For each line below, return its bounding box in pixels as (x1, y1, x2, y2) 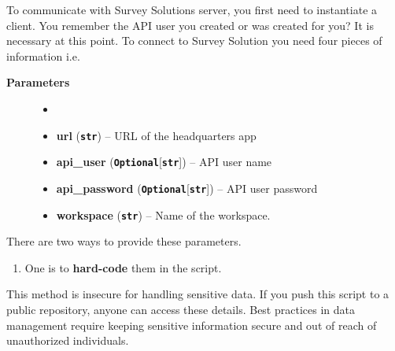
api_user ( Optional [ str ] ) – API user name (56, 153, 272, 170)
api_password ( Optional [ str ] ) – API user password (56, 179, 318, 196)
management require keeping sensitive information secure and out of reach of (6, 316, 377, 333)
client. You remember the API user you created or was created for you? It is (6, 17, 374, 33)
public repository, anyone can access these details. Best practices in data (6, 301, 355, 317)
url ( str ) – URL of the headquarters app (56, 127, 257, 143)
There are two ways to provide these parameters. (6, 233, 242, 249)
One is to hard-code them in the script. (24, 259, 222, 275)
